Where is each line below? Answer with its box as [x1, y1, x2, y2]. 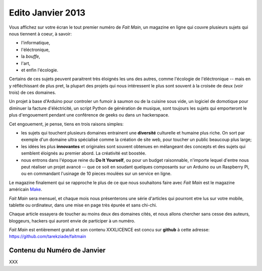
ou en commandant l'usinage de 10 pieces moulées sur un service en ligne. [21, 170, 172, 177]
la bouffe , [21, 53, 41, 59]
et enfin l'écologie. [21, 67, 58, 73]
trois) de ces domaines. [9, 90, 56, 96]
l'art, [21, 60, 31, 66]
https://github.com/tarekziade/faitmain [9, 234, 86, 239]
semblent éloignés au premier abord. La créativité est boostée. [21, 151, 147, 156]
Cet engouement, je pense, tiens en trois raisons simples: [9, 121, 124, 127]
